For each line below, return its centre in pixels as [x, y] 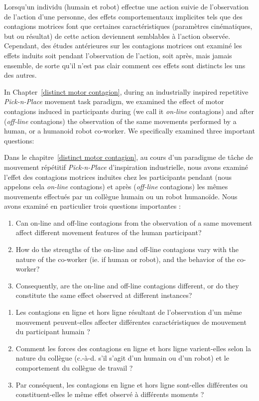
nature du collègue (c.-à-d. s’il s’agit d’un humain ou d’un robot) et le [122, 358]
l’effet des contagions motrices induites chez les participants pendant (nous [118, 177]
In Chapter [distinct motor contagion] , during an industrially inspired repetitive [126, 91]
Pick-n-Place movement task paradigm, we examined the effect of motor [114, 101]
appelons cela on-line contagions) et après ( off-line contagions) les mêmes [116, 187]
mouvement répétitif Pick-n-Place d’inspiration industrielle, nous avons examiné [126, 167]
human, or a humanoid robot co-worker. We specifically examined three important [129, 131]
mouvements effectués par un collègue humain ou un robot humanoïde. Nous [121, 196]
